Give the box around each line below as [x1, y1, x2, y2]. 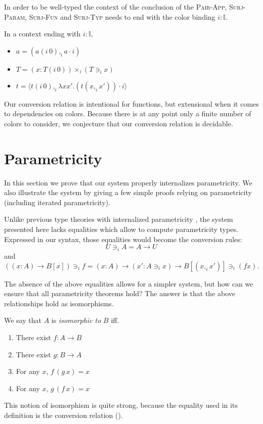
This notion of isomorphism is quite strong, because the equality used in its [4, 400, 238, 410]
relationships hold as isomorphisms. [4, 298, 114, 308]
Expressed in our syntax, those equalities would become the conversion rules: [4, 233, 242, 244]
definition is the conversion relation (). [4, 409, 123, 420]
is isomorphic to [51, 315, 101, 325]
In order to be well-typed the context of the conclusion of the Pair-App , [4, 2, 227, 12]
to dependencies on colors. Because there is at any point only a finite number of [4, 108, 251, 119]
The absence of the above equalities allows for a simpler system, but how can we [4, 278, 253, 289]
